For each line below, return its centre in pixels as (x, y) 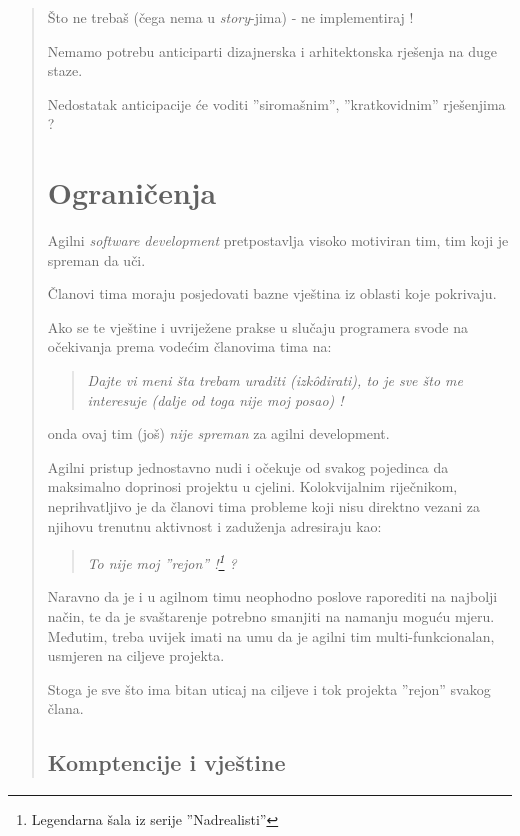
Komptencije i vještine (166, 762)
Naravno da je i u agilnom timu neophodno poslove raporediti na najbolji (272, 596)
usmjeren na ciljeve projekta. (136, 655)
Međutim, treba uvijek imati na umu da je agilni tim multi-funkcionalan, (271, 635)
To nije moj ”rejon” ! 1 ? (162, 561)
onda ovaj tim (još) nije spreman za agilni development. (218, 433)
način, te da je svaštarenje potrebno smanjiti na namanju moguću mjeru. (271, 616)
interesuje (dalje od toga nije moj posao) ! (215, 399)
